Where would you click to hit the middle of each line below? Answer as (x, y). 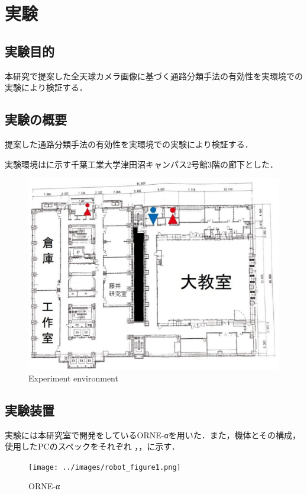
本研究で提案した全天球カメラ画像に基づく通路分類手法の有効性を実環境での (154, 76)
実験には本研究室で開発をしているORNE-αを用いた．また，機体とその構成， (153, 434)
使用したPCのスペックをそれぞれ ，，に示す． (92, 446)
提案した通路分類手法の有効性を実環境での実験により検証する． (129, 144)
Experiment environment (73, 378)
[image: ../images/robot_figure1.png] (105, 467)
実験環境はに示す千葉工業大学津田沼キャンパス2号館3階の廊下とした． (141, 164)
